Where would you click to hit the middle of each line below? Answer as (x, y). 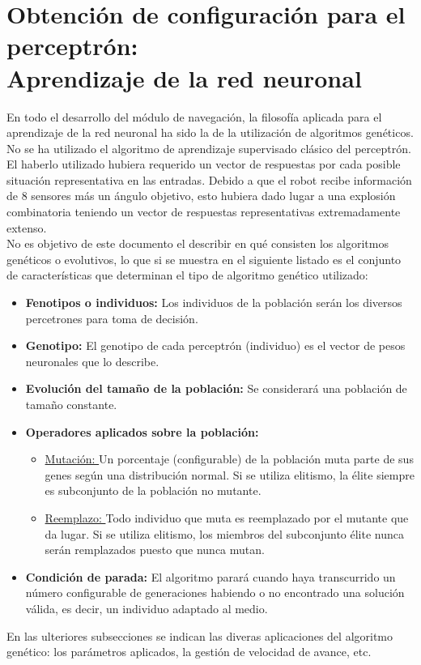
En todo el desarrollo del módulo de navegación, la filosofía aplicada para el (194, 116)
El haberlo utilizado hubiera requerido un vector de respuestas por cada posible (204, 164)
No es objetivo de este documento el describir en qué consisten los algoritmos (198, 243)
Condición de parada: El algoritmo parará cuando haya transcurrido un (210, 576)
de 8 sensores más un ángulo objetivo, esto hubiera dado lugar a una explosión (201, 196)
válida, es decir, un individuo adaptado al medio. (147, 608)
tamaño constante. (71, 404)
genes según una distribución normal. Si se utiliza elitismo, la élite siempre (230, 474)
